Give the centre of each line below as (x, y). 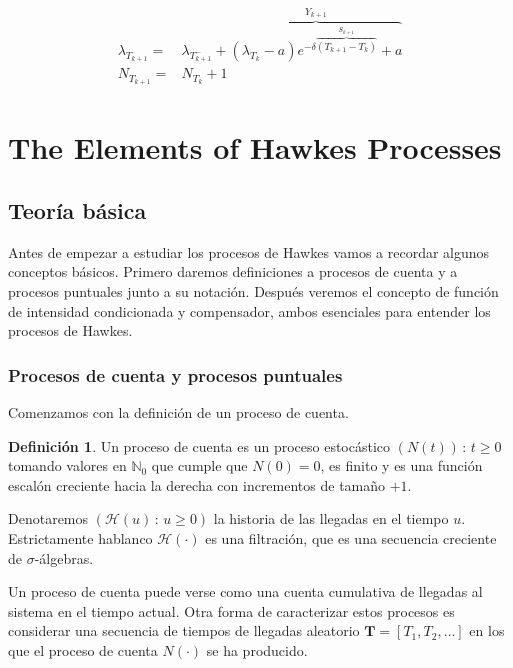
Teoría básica (77, 210)
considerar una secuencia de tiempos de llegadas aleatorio (184, 630)
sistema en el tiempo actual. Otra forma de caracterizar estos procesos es (231, 610)
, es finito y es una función (401, 465)
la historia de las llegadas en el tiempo (331, 518)
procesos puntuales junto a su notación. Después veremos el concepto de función (253, 291)
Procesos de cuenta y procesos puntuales (175, 374)
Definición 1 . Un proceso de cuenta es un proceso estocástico (199, 445)
